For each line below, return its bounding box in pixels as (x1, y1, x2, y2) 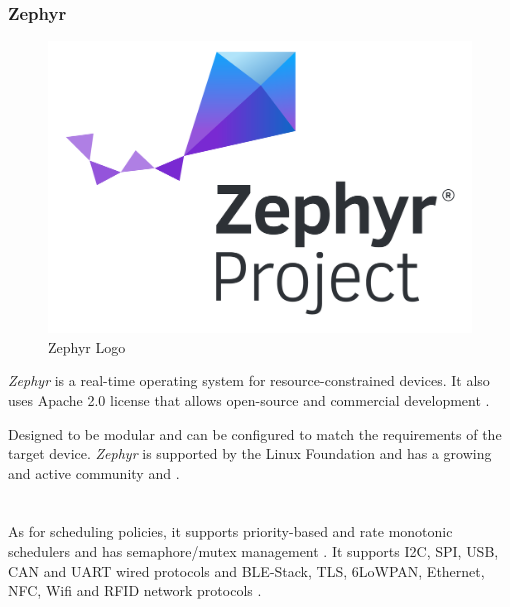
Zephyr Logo (48, 336, 126, 357)
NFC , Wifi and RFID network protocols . (8, 580, 262, 601)
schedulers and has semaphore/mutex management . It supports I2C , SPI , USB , (8, 541, 499, 562)
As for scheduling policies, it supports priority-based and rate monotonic (8, 521, 453, 542)
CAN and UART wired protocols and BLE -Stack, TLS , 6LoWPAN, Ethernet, (8, 560, 485, 581)
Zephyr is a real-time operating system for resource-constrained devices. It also (8, 370, 490, 391)
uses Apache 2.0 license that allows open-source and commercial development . (8, 389, 490, 410)
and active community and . (8, 462, 180, 483)
